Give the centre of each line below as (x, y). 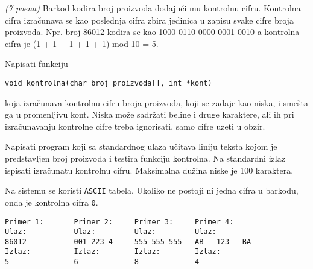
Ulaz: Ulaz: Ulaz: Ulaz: (111, 232)
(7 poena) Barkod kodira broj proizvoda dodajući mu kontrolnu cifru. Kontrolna (153, 8)
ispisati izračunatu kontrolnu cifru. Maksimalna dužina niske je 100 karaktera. (149, 170)
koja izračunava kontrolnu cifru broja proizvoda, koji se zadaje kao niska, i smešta (156, 102)
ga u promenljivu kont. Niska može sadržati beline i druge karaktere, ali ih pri (150, 114)
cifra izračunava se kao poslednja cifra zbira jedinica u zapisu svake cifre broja (149, 20)
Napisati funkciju (36, 64)
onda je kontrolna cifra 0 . (52, 202)
